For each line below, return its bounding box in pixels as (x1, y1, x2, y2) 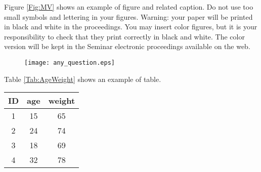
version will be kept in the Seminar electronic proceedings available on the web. (4, 41, 250, 52)
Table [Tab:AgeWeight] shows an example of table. (4, 73, 161, 84)
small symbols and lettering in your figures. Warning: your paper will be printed (4, 11, 253, 22)
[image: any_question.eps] (24, 59, 115, 66)
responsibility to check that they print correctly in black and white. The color (4, 31, 245, 41)
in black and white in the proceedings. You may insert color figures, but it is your (4, 21, 257, 32)
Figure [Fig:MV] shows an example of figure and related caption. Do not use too (4, 2, 253, 12)
